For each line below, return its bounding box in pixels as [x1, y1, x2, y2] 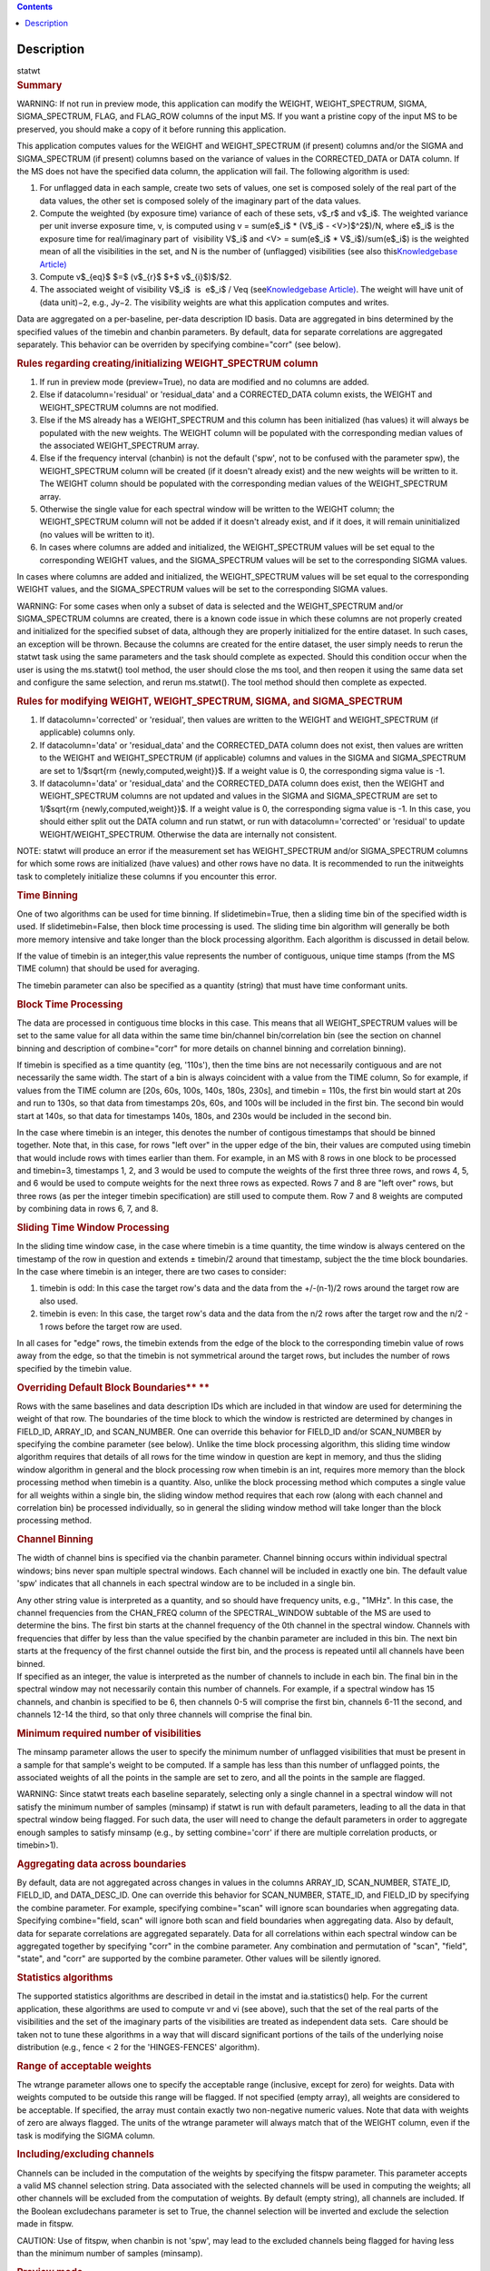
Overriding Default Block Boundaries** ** [16, 1381, 211, 1393]
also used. [39, 1295, 79, 1306]
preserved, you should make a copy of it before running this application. [16, 124, 287, 134]
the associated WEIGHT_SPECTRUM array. [39, 440, 200, 451]
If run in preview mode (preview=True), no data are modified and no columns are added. [39, 377, 369, 388]
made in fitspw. [16, 2218, 74, 2229]
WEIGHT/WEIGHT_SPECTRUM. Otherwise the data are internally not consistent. [39, 828, 338, 839]
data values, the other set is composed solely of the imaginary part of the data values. [39, 195, 362, 206]
